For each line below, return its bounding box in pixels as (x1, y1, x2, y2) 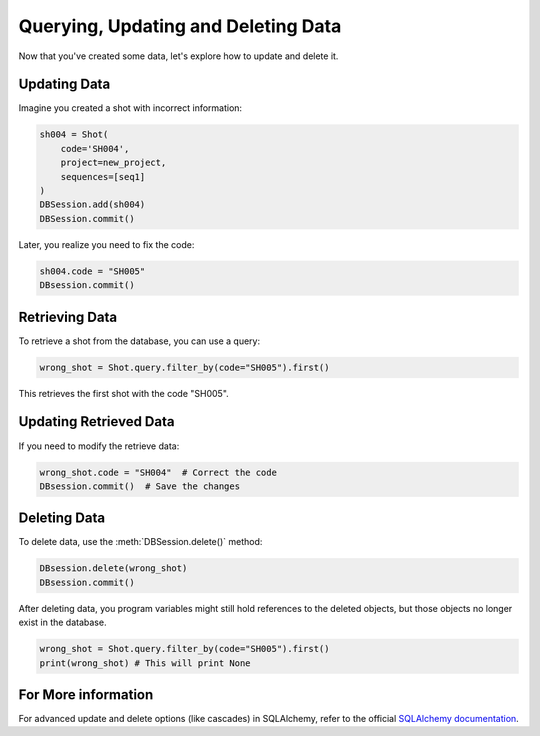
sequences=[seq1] (60, 171, 146, 182)
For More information (18, 686, 154, 703)
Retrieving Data (18, 308, 118, 325)
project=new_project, (60, 157, 167, 169)
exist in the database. (18, 616, 107, 629)
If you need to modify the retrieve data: (18, 440, 180, 452)
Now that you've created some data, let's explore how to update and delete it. (18, 50, 339, 62)
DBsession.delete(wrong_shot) (39, 563, 188, 574)
